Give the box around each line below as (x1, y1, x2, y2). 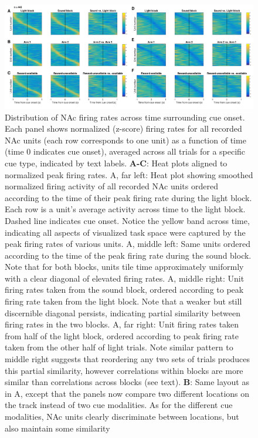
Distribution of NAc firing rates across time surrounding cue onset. (5, 111, 245, 123)
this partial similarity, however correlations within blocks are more (5, 364, 243, 376)
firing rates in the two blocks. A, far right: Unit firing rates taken (5, 318, 239, 330)
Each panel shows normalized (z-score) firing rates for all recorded (5, 122, 242, 135)
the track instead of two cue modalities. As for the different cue (5, 399, 233, 411)
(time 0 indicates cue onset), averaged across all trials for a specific (5, 145, 246, 158)
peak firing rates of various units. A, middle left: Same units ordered (5, 238, 250, 250)
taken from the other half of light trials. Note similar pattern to (5, 341, 233, 353)
